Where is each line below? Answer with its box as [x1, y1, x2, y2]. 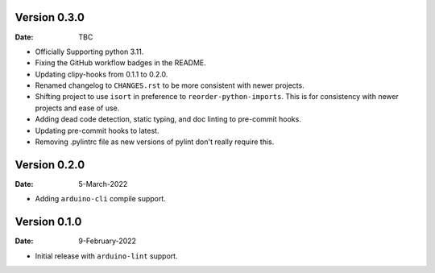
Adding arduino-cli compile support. [35, 194, 167, 204]
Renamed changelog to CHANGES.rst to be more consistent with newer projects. [35, 81, 305, 90]
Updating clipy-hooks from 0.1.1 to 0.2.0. [35, 69, 168, 79]
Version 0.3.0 [14, 10, 85, 24]
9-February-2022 [78, 236, 137, 246]
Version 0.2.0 [14, 158, 85, 172]
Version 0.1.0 [14, 215, 82, 229]
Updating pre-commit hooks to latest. [35, 126, 159, 135]
